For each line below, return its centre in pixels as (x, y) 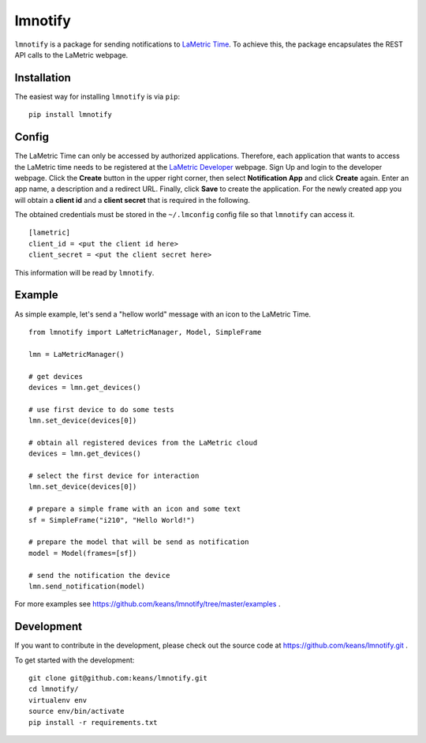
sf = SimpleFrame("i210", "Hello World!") (112, 520)
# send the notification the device (99, 575)
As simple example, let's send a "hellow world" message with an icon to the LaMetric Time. (163, 314)
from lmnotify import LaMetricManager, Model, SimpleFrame (145, 332)
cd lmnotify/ (54, 689)
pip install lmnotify (70, 115)
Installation (43, 78)
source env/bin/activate (77, 711)
